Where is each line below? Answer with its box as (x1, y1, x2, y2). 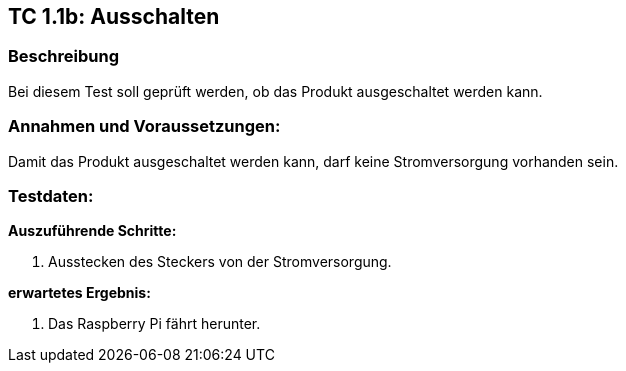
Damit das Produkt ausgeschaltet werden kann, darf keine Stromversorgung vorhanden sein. (8, 152, 619, 170)
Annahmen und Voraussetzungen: (8, 116, 281, 137)
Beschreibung (8, 46, 120, 67)
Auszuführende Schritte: (8, 222, 177, 240)
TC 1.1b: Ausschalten (8, 4, 220, 29)
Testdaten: (8, 185, 94, 206)
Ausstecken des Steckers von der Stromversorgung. (48, 253, 392, 271)
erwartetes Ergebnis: (8, 284, 151, 302)
